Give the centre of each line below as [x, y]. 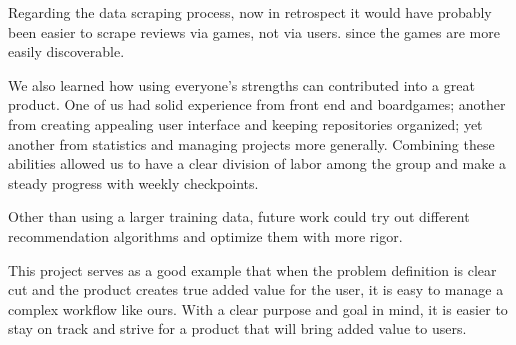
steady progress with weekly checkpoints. [133, 182]
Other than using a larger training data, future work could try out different [239, 216]
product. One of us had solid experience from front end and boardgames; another [257, 104]
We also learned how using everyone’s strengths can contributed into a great [241, 84]
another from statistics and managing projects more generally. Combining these [251, 143]
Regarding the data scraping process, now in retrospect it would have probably [250, 12]
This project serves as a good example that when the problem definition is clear [252, 269]
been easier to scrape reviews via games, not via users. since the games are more [254, 31]
